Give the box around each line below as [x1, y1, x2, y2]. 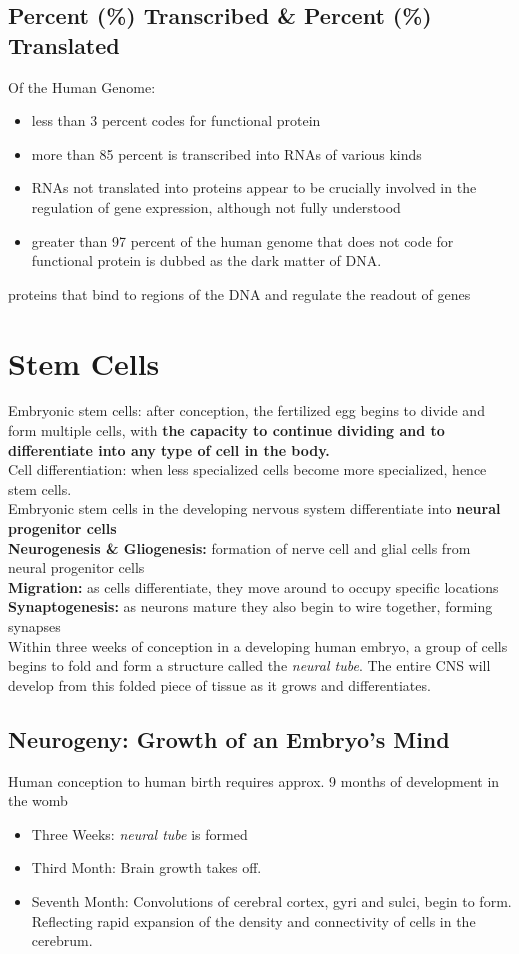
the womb [8, 790, 68, 811]
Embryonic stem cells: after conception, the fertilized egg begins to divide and [8, 400, 485, 421]
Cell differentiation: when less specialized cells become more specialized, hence [8, 459, 487, 480]
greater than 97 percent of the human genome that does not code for [31, 230, 454, 251]
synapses [8, 616, 61, 636]
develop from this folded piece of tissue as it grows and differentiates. [8, 674, 431, 695]
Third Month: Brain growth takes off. [31, 857, 262, 878]
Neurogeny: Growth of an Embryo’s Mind [8, 723, 450, 754]
